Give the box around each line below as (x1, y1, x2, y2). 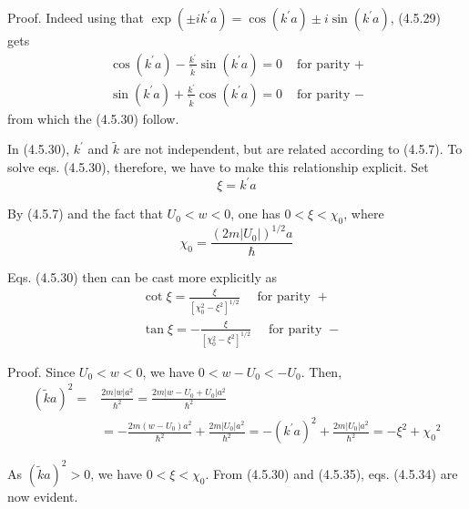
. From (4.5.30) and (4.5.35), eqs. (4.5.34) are (205, 463, 458, 483)
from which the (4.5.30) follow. (7, 108, 179, 127)
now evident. (7, 486, 78, 505)
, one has (230, 204, 280, 223)
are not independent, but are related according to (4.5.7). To (123, 139, 463, 158)
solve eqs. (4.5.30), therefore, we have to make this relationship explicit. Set (7, 158, 429, 177)
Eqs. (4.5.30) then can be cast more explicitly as (7, 267, 278, 286)
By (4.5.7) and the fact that (7, 204, 163, 223)
